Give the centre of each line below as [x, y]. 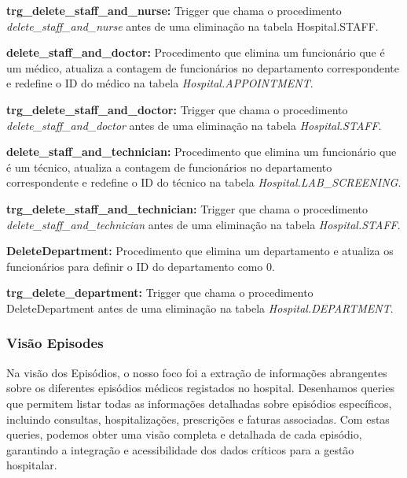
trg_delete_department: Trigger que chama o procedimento [160, 293]
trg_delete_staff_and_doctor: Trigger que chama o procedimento [177, 109]
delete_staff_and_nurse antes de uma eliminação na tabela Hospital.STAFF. [192, 26]
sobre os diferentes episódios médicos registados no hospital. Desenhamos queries [200, 388]
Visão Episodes [55, 343]
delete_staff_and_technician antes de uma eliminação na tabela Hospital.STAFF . [203, 224]
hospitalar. [32, 465]
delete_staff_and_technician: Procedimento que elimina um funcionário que [202, 152]
